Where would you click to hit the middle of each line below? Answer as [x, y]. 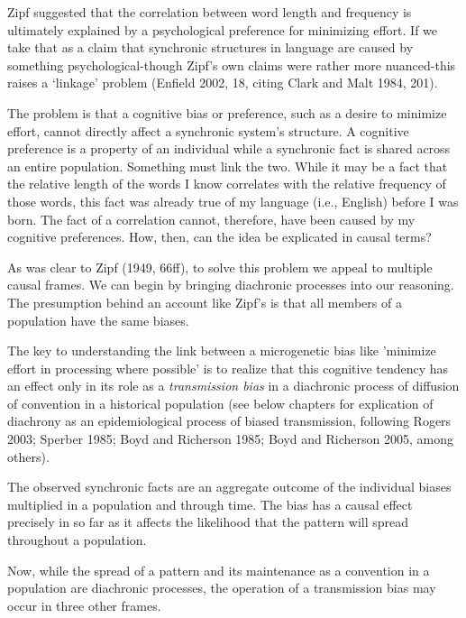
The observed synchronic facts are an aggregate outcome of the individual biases [229, 487]
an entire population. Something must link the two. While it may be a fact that [228, 166]
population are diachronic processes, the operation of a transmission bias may [222, 588]
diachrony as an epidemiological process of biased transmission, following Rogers [229, 421]
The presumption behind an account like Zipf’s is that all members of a [205, 302]
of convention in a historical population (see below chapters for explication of [220, 403]
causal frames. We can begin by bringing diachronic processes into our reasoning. [231, 285]
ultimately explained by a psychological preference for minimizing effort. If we [223, 29]
